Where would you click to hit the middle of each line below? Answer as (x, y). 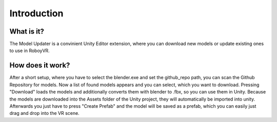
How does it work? (40, 66)
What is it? (27, 31)
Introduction (36, 13)
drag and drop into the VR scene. (44, 113)
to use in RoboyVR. (29, 51)
